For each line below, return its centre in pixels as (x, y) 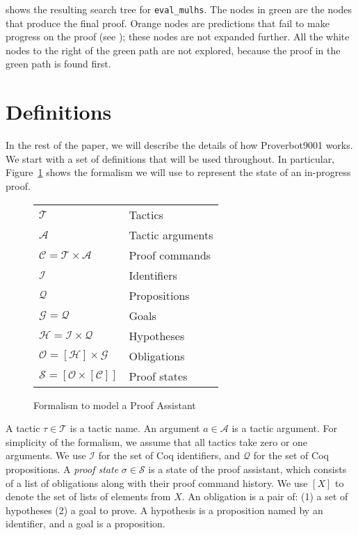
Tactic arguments (171, 234)
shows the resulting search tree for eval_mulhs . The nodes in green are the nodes (179, 9)
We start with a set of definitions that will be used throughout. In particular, (170, 158)
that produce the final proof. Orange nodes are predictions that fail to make (168, 23)
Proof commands (170, 255)
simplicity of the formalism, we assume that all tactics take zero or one (157, 441)
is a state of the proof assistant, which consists (247, 469)
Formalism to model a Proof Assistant (115, 405)
